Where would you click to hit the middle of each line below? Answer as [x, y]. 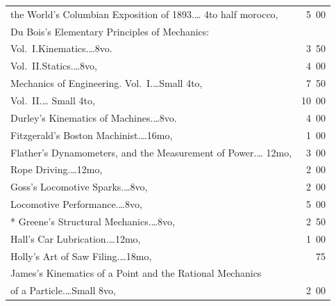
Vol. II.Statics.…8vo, [54, 66]
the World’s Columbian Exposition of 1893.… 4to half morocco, [144, 14]
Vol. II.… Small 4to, [53, 100]
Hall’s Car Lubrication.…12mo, [76, 238]
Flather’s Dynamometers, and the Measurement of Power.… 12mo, [151, 152]
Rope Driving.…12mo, [57, 169]
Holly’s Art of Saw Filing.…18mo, [81, 256]
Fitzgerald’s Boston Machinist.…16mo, [92, 135]
